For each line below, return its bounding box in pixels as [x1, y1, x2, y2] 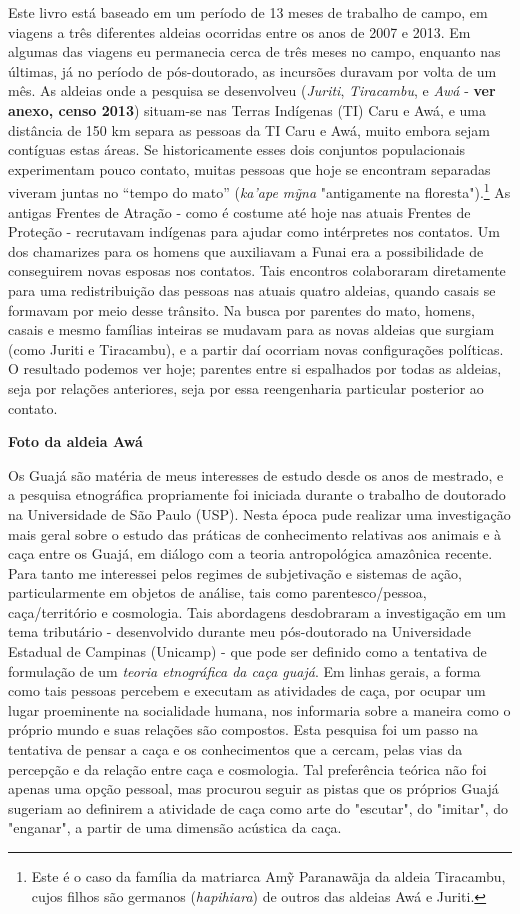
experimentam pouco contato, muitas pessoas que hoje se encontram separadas [8, 158, 491, 179]
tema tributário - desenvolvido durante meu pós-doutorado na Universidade [8, 621, 471, 642]
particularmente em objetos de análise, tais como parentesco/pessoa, [8, 582, 427, 603]
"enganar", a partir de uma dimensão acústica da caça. [8, 817, 342, 838]
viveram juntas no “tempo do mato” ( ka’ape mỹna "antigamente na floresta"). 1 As [8, 179, 511, 202]
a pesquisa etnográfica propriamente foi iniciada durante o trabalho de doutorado [8, 484, 506, 505]
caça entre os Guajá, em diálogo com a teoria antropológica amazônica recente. [8, 543, 493, 564]
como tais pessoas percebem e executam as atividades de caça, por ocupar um [8, 680, 486, 701]
